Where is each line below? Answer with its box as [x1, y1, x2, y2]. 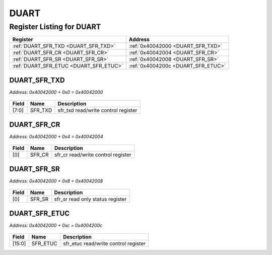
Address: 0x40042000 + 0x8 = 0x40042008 [9, 178, 103, 184]
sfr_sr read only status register [54, 196, 127, 203]
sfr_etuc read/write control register [63, 240, 146, 247]
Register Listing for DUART [9, 22, 101, 31]
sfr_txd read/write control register [57, 107, 138, 114]
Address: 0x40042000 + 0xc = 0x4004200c [9, 222, 103, 228]
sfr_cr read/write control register [54, 151, 132, 158]
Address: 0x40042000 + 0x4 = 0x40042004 [9, 134, 103, 140]
